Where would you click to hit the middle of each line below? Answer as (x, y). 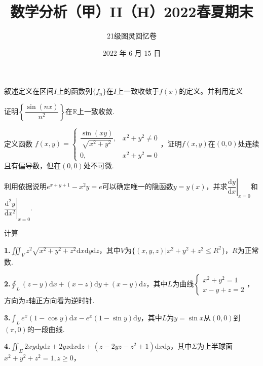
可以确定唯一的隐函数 (138, 186)
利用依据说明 (25, 186)
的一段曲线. (46, 329)
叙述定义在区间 (29, 91)
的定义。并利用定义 (211, 91)
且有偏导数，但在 (32, 165)
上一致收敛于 (138, 91)
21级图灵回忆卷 (132, 36)
